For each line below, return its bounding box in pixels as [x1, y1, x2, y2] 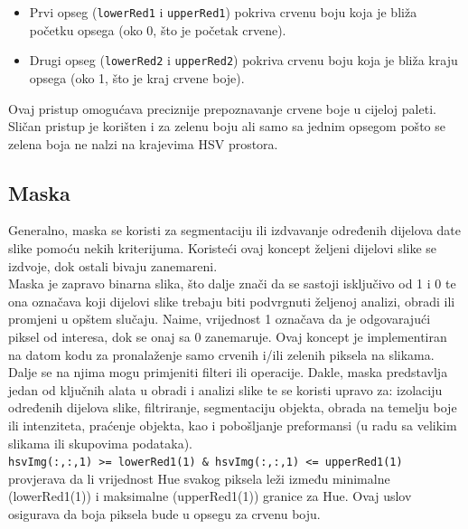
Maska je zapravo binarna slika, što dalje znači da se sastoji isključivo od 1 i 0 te [8, 274, 456, 293]
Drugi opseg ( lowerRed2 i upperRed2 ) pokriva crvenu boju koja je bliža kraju [29, 51, 458, 70]
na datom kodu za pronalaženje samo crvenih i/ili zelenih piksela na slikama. [8, 345, 435, 364]
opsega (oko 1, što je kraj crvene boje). [29, 68, 245, 87]
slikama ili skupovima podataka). [8, 433, 192, 452]
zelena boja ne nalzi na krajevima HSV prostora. [8, 134, 278, 153]
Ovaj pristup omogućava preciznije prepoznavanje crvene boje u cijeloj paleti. [8, 99, 436, 118]
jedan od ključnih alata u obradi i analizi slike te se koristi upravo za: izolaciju [8, 380, 443, 399]
